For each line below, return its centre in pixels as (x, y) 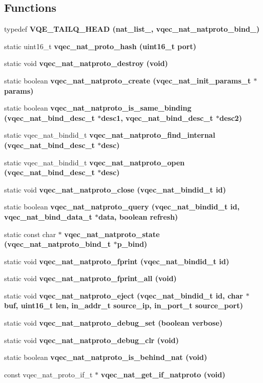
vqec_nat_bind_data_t (48, 216)
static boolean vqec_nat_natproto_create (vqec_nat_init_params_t (128, 80)
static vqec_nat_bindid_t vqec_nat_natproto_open (94, 162)
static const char (30, 234)
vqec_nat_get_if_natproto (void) (163, 374)
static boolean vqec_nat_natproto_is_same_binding (98, 108)
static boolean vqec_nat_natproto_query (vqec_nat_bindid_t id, (122, 207)
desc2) (231, 118)
